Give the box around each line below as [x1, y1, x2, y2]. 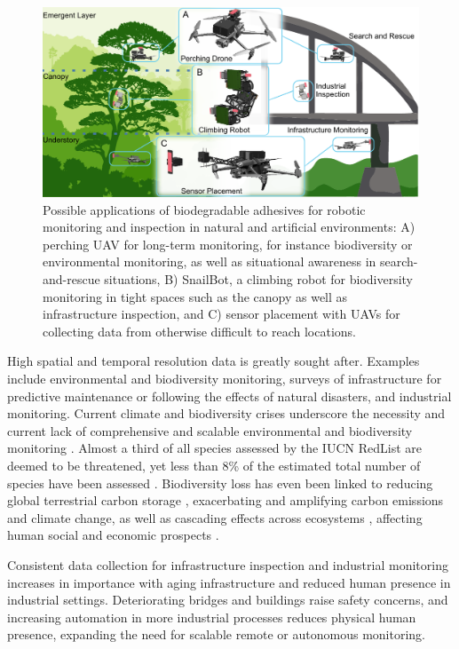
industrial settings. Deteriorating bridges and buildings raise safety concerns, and [7, 590, 448, 609]
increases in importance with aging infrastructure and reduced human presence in [7, 573, 451, 591]
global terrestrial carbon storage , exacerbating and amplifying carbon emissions [7, 491, 444, 510]
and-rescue [43, 270, 100, 289]
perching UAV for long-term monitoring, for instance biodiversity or [43, 234, 413, 253]
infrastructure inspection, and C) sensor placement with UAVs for [43, 305, 400, 323]
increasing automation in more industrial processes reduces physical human [7, 607, 416, 626]
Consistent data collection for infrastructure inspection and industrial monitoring [7, 555, 448, 574]
